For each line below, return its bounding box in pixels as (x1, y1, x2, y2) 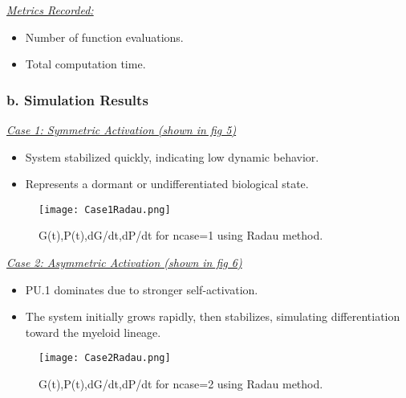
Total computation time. (25, 55, 146, 72)
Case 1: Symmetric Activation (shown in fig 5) (6, 121, 237, 137)
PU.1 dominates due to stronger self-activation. (25, 281, 258, 297)
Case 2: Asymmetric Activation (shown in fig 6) (6, 254, 242, 271)
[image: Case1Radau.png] (39, 203, 171, 215)
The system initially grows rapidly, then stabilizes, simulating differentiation (25, 308, 400, 325)
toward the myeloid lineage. (25, 323, 161, 340)
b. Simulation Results (6, 89, 148, 109)
